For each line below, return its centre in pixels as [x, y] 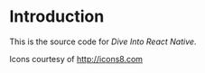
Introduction [57, 17]
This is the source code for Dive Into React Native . [103, 41]
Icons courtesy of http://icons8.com [76, 59]
